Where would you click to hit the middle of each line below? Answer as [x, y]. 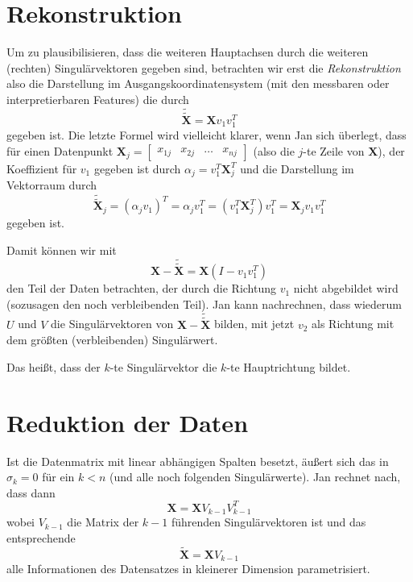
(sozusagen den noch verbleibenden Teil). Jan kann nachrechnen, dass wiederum [204, 303]
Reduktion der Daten [128, 422]
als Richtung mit [353, 324]
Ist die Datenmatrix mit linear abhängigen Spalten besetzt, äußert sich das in [198, 461]
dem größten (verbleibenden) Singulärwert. [112, 340]
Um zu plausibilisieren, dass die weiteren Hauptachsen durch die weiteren [188, 52]
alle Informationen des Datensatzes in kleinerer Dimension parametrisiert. [188, 569]
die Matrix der [103, 522]
